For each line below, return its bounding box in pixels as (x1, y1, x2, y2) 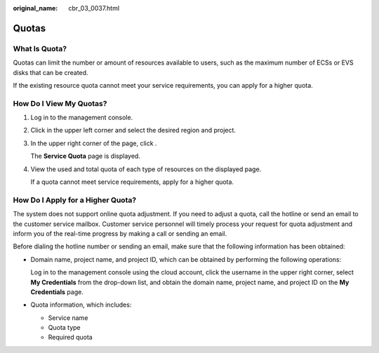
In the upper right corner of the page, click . (30, 139, 157, 147)
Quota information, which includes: (30, 300, 132, 309)
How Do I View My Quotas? (13, 98, 107, 108)
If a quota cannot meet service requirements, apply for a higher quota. (30, 178, 234, 186)
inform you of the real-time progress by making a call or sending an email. (13, 229, 227, 238)
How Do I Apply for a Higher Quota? (13, 195, 137, 205)
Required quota (48, 333, 93, 342)
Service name (48, 313, 88, 322)
